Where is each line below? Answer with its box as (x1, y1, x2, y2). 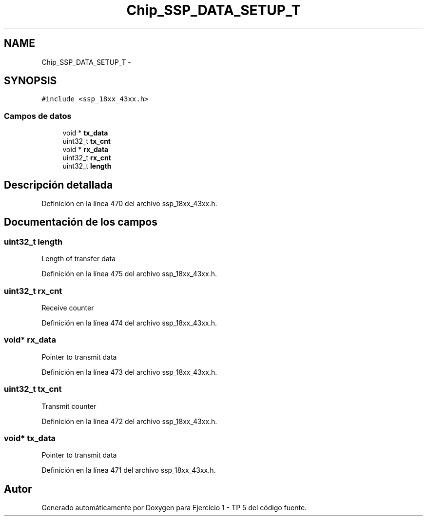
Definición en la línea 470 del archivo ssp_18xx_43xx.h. (41, 199, 217, 208)
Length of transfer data (41, 254, 116, 263)
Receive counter (41, 304, 94, 312)
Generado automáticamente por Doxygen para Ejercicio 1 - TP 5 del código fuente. (41, 503, 307, 512)
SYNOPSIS (4, 75, 57, 87)
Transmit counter (41, 402, 97, 410)
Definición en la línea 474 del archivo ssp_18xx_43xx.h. (41, 319, 217, 327)
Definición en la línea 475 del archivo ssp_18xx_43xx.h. (41, 270, 217, 278)
